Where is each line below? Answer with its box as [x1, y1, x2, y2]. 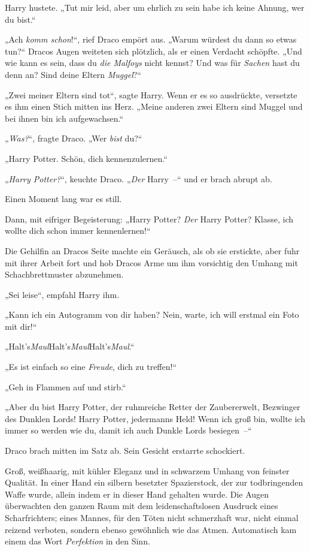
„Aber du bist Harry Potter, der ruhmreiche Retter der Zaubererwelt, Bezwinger [5, 401, 300, 413]
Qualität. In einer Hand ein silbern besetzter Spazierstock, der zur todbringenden [5, 476, 303, 489]
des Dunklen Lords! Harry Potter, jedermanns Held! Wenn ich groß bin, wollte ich [5, 412, 305, 424]
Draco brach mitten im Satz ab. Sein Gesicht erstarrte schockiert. [5, 444, 245, 457]
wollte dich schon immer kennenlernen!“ [5, 224, 151, 237]
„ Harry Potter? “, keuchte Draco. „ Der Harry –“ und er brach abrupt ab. [5, 172, 272, 185]
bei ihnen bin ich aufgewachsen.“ [5, 112, 124, 124]
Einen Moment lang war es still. [5, 192, 122, 205]
